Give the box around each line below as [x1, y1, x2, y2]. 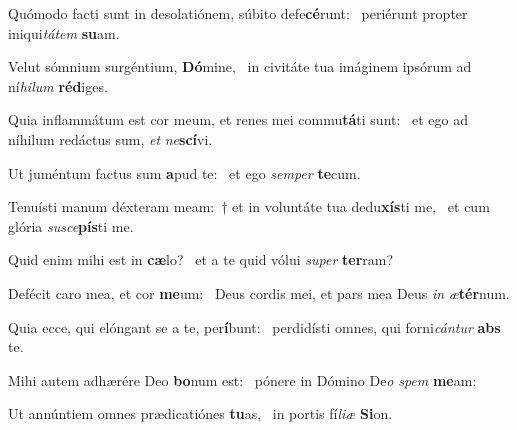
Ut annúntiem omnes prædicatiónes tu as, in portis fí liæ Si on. [8, 403, 393, 424]
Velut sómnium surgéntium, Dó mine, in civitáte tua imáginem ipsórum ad [8, 56, 472, 77]
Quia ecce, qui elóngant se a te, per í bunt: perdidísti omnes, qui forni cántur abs [8, 316, 501, 337]
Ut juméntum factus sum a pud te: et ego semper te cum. [8, 162, 361, 183]
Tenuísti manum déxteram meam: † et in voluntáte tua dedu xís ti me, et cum [8, 196, 490, 217]
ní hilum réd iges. [8, 75, 108, 96]
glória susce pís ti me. [8, 215, 134, 236]
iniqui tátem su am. [8, 22, 120, 43]
